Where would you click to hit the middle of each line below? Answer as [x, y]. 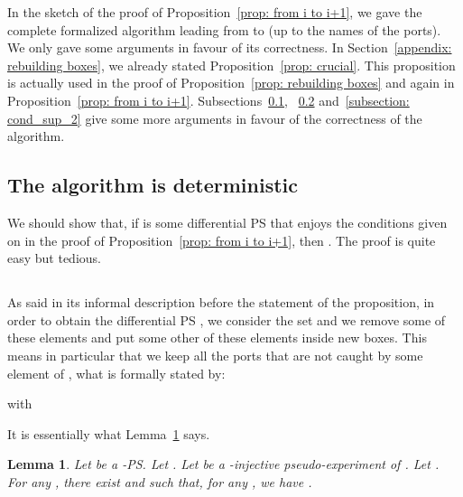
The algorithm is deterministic [153, 185]
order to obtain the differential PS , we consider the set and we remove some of [227, 319]
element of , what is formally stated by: [116, 373]
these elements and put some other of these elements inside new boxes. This [217, 338]
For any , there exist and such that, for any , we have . [160, 481]
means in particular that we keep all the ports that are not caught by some [215, 355]
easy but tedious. [54, 258]
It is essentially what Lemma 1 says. [109, 433]
